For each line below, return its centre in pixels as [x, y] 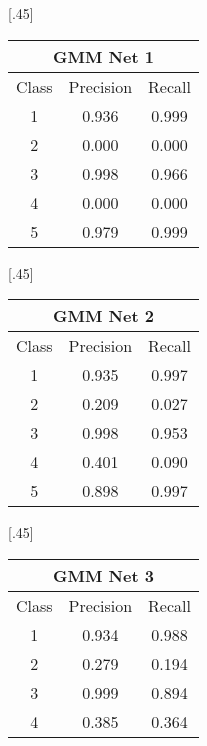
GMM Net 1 [103, 56]
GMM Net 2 [103, 316]
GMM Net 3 [103, 575]
